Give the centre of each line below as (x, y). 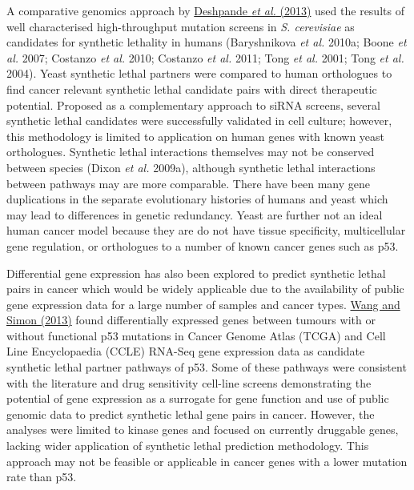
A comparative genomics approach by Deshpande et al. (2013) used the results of (205, 10)
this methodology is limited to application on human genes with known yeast (196, 136)
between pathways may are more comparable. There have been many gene (188, 183)
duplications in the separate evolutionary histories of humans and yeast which (197, 199)
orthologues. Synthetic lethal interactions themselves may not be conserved (191, 152)
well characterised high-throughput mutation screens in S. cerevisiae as (181, 26)
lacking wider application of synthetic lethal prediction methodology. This (188, 446)
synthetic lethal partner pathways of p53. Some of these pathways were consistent (207, 367)
